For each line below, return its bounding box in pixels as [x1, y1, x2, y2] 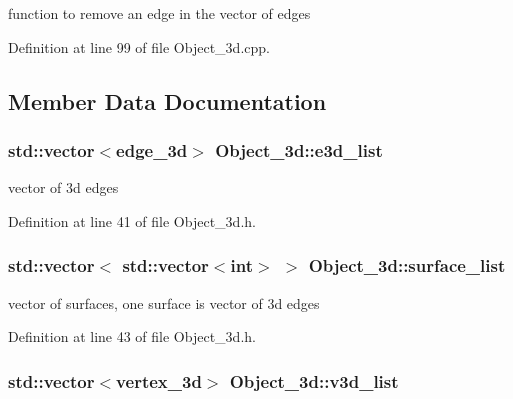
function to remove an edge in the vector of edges [8, 3, 311, 23]
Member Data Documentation [8, 85, 327, 116]
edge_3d [116, 137, 188, 162]
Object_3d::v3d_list [229, 368, 399, 393]
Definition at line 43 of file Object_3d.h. [8, 326, 256, 347]
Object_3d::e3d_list [215, 137, 383, 162]
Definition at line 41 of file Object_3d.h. [8, 210, 256, 231]
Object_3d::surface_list [308, 253, 506, 278]
